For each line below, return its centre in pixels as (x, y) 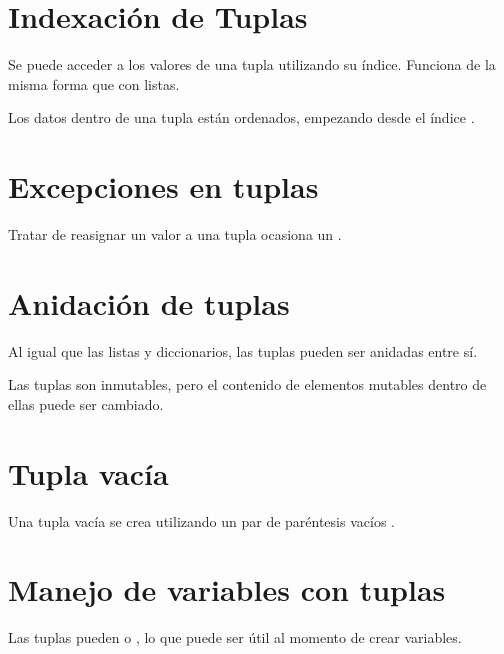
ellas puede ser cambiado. (86, 403)
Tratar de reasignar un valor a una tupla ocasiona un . (175, 234)
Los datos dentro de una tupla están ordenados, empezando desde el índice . (241, 117)
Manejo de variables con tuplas (227, 589)
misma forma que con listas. (94, 83)
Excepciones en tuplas (163, 186)
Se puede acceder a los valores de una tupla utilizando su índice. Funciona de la (252, 64)
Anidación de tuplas (149, 302)
